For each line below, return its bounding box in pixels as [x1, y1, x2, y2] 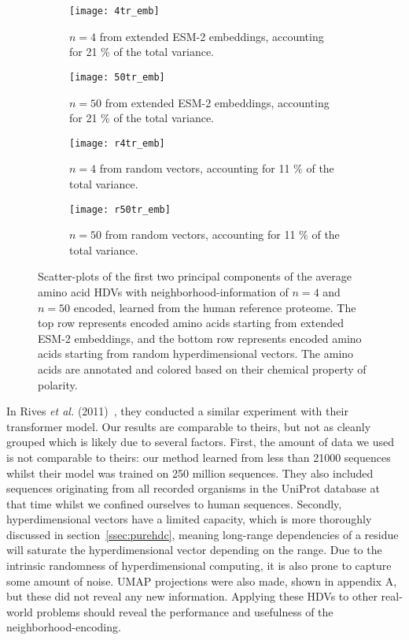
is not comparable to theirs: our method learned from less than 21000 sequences [6, 448, 391, 465]
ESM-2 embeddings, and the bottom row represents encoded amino [38, 329, 362, 346]
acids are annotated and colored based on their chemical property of [38, 360, 367, 377]
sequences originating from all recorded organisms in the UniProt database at [6, 480, 380, 497]
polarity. [38, 376, 78, 393]
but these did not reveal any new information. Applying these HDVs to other [6, 588, 378, 605]
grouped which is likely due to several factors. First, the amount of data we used [6, 433, 395, 450]
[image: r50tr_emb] [69, 203, 171, 215]
